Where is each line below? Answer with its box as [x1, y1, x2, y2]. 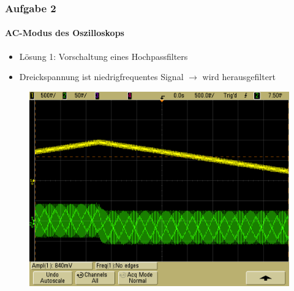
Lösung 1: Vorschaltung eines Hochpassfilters [19, 50, 188, 62]
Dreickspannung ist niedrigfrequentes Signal [19, 70, 184, 83]
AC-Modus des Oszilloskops [5, 26, 124, 39]
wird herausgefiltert [202, 70, 276, 83]
